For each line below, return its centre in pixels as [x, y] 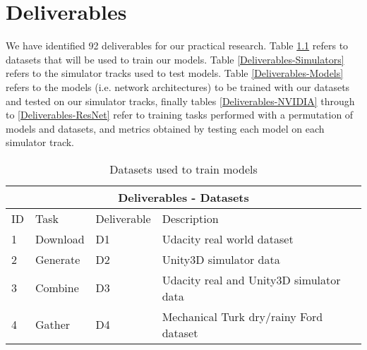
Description [190, 218]
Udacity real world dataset [228, 239]
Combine [57, 288]
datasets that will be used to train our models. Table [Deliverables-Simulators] [175, 59]
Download [60, 239]
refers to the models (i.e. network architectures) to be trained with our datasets [178, 86]
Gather [53, 325]
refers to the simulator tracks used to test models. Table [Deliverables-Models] [175, 73]
